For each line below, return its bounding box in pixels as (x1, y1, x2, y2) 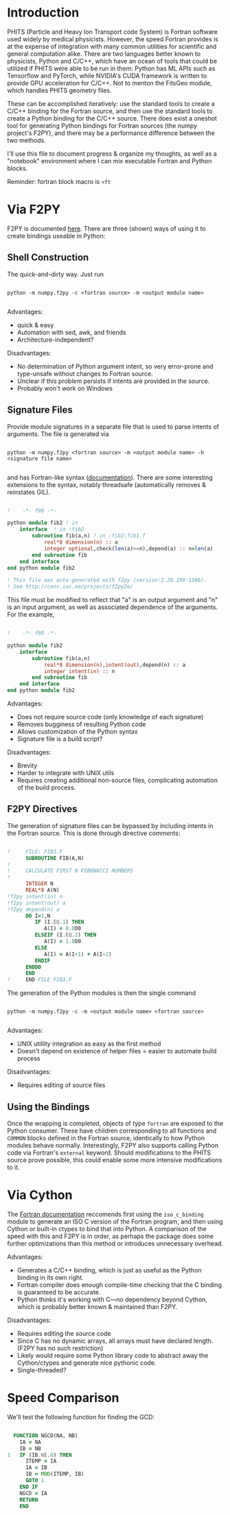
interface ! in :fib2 (19, 526, 84, 533)
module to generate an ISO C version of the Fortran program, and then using (7, 1217, 223, 1226)
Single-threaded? (16, 1365, 67, 1374)
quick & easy (16, 320, 54, 329)
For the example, (7, 610, 55, 619)
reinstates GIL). (7, 488, 50, 496)
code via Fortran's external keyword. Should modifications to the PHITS (7, 1148, 211, 1157)
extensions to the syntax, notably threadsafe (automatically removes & (7, 480, 207, 488)
